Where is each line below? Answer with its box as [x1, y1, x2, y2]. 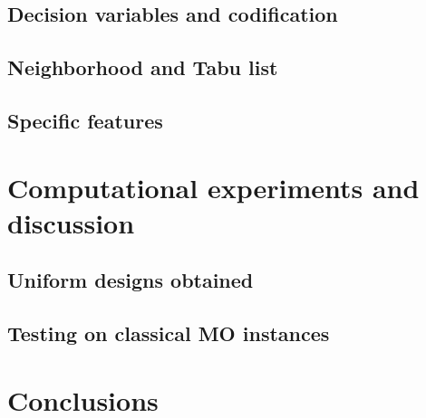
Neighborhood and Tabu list [7, 53, 278, 81]
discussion [7, 204, 135, 241]
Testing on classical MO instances [7, 319, 330, 347]
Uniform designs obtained [7, 266, 254, 294]
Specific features [7, 106, 163, 134]
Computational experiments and [7, 168, 420, 205]
